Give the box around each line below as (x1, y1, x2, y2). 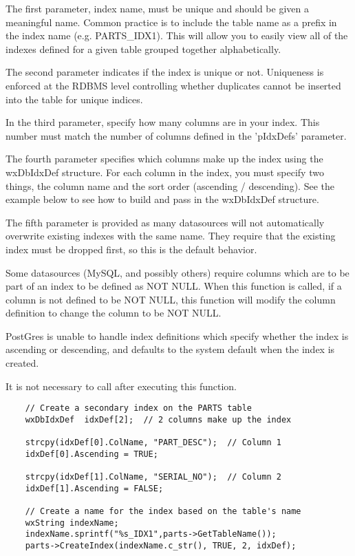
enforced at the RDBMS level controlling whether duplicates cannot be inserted (6, 78, 341, 92)
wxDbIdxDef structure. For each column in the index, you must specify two (6, 164, 324, 179)
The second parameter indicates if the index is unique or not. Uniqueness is (6, 65, 324, 79)
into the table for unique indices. (6, 92, 143, 106)
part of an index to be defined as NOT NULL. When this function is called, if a (6, 279, 342, 293)
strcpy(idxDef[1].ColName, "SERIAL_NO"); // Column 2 (25, 472, 281, 482)
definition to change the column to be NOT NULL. (6, 306, 222, 320)
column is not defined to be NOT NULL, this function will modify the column (6, 292, 336, 306)
